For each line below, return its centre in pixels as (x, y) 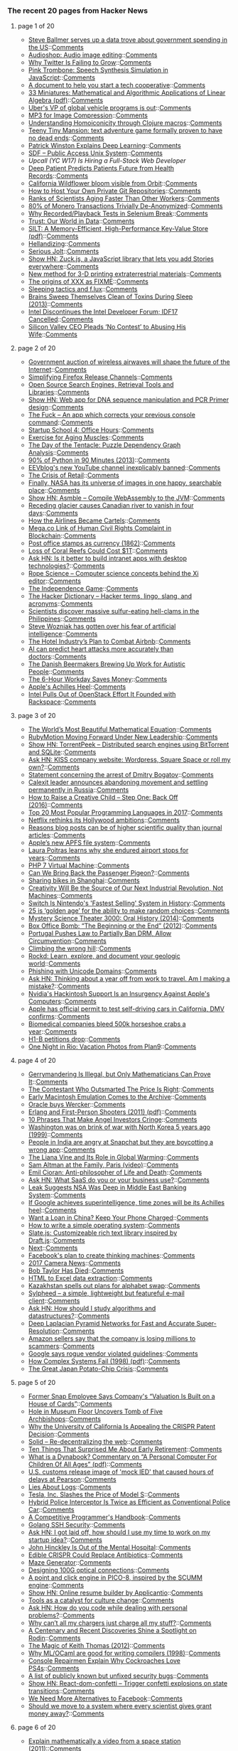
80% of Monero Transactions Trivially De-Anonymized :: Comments (125, 206)
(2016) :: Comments (55, 805)
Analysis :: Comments (58, 453)
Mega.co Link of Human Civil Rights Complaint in (100, 528)
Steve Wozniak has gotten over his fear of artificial (102, 626)
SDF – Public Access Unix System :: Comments (96, 153)
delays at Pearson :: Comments (72, 1479)
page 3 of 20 (37, 716)
